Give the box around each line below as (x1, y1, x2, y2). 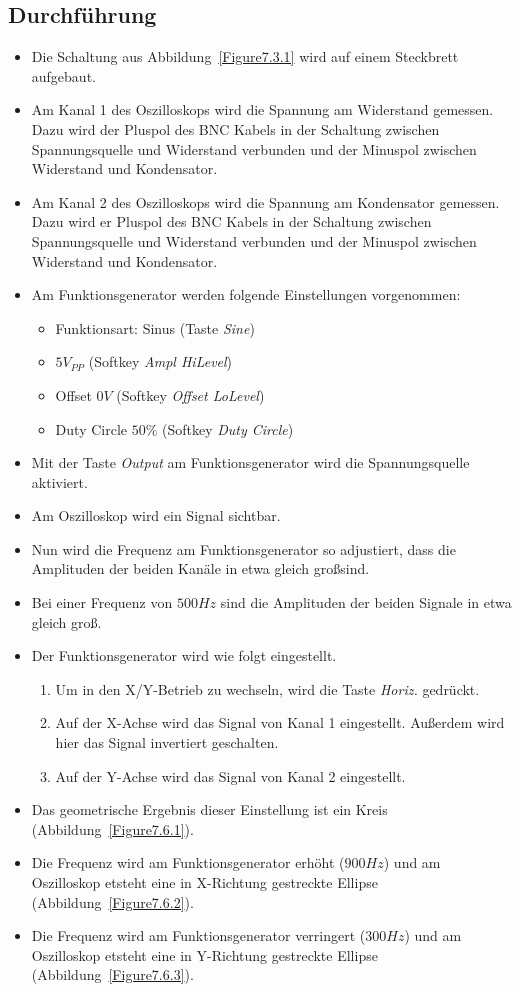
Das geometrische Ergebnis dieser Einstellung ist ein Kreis (31, 799, 388, 820)
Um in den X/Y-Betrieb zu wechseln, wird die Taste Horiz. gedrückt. (55, 678, 480, 699)
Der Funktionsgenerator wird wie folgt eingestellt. (31, 645, 337, 666)
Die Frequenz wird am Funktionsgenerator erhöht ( (31, 852, 345, 873)
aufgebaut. (31, 65, 96, 86)
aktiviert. (31, 471, 88, 492)
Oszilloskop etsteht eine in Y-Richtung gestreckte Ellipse (31, 944, 378, 965)
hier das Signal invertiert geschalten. (55, 732, 279, 753)
